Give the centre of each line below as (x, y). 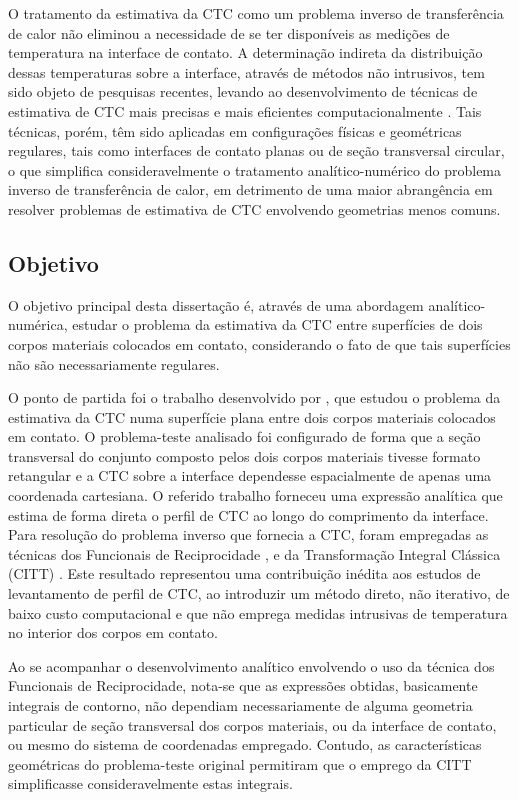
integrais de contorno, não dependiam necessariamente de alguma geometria (240, 705)
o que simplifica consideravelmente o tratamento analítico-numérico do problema (255, 169)
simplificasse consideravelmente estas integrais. (150, 783)
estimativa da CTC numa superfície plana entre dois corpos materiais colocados (252, 416)
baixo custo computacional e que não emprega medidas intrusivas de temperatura (258, 612)
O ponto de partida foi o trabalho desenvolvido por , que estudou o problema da (254, 397)
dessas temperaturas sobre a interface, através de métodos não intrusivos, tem (246, 71)
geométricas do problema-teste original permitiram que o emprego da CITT (240, 763)
